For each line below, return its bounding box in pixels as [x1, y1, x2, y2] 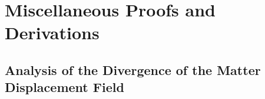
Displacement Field [5, 78, 124, 96]
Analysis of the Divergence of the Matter [5, 60, 261, 78]
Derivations [5, 21, 100, 45]
